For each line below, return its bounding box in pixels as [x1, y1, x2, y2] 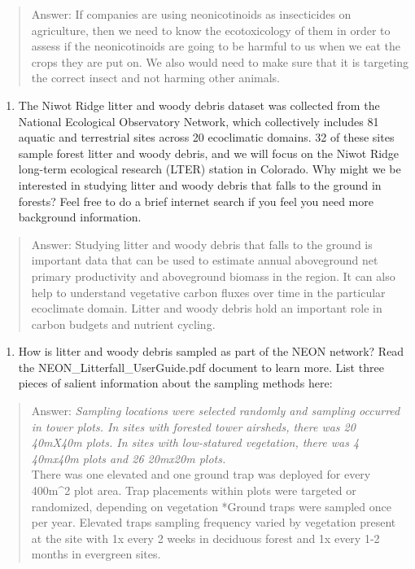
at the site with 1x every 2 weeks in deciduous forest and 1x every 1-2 [31, 529, 380, 546]
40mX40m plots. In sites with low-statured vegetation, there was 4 [31, 434, 360, 451]
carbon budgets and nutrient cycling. [31, 315, 216, 332]
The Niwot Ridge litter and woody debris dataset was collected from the [18, 96, 380, 113]
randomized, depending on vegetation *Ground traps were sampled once [31, 497, 391, 514]
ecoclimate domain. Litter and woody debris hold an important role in [31, 300, 382, 317]
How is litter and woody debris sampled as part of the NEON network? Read [18, 343, 404, 360]
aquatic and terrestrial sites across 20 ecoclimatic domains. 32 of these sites [18, 129, 395, 146]
